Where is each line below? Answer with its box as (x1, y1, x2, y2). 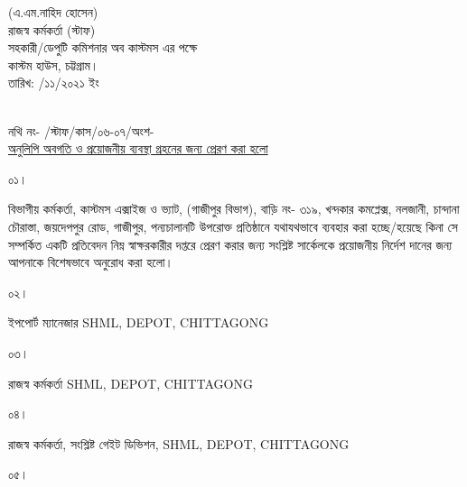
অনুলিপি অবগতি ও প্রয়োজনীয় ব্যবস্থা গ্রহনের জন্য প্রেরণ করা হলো (8, 139, 268, 158)
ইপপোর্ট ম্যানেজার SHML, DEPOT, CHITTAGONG (8, 313, 269, 332)
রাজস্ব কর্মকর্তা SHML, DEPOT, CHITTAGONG (8, 373, 253, 392)
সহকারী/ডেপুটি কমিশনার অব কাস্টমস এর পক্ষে (8, 38, 198, 57)
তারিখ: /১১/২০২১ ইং (8, 73, 99, 92)
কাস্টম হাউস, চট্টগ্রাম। (8, 55, 99, 74)
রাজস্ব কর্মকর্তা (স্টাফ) (8, 20, 96, 39)
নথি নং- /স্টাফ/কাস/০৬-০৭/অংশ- (8, 121, 154, 140)
